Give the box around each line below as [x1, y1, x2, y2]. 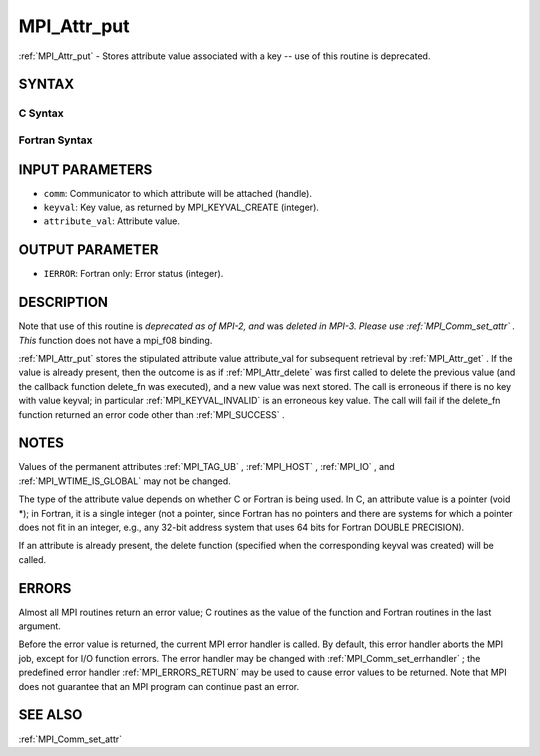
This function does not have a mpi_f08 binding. [18, 334, 213, 346]
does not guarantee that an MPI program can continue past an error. [18, 680, 300, 692]
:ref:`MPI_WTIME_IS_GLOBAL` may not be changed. [18, 475, 231, 487]
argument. [18, 620, 62, 632]
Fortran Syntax [18, 133, 93, 147]
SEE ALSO [18, 706, 83, 724]
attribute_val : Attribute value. [43, 215, 180, 227]
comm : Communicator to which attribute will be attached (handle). [43, 187, 312, 199]
